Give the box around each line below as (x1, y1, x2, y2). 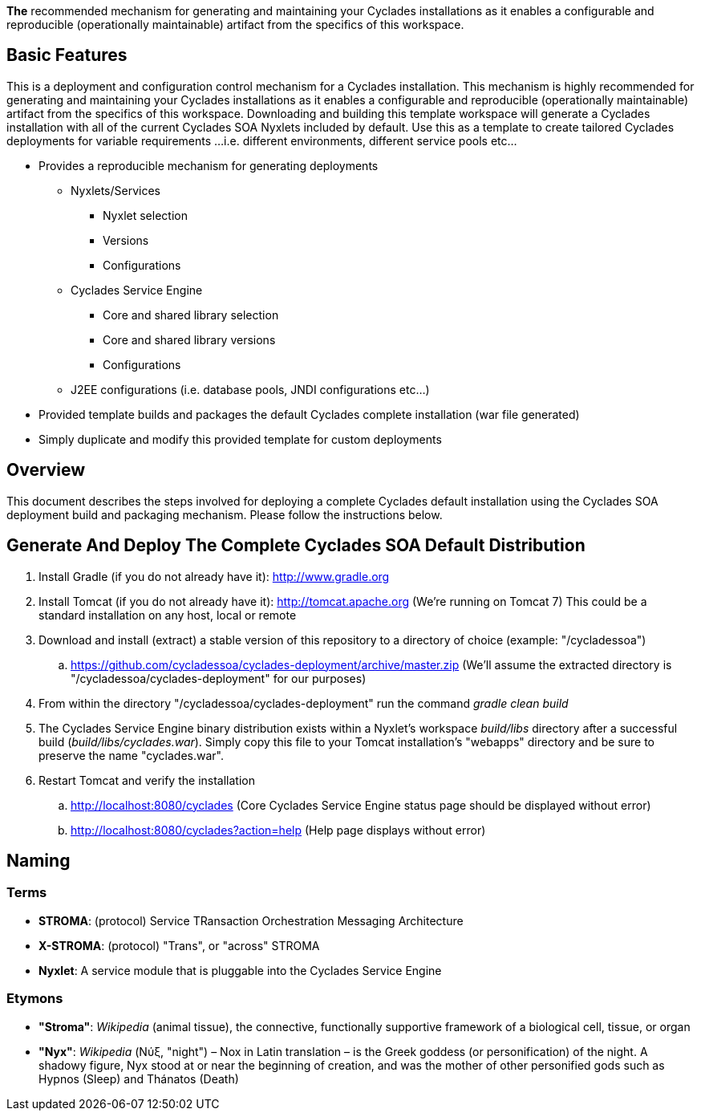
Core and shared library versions (103, 332, 276, 347)
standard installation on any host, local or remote (38, 607, 297, 622)
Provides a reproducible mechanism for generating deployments (38, 158, 379, 173)
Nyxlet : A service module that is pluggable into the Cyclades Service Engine (38, 963, 442, 977)
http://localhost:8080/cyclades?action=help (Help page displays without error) (71, 823, 486, 837)
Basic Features (6, 45, 128, 66)
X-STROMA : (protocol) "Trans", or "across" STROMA (38, 938, 320, 952)
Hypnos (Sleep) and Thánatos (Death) (38, 1071, 239, 1086)
